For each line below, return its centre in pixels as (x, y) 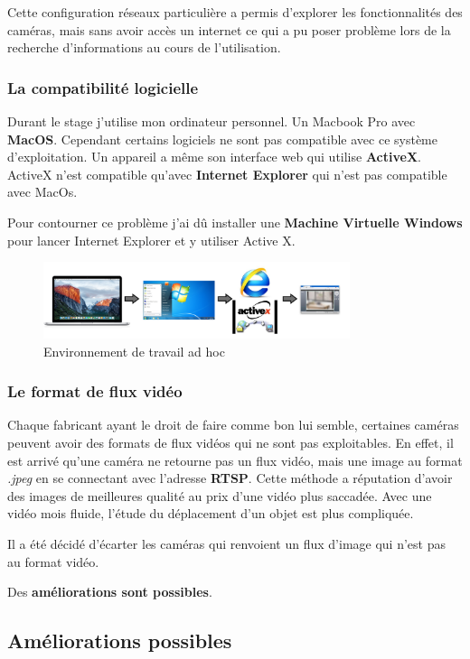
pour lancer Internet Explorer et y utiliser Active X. (151, 240)
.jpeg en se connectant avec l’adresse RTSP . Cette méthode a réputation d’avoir (230, 478)
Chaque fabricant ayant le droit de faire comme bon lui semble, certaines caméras (233, 425)
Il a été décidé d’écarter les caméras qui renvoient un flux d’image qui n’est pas (226, 543)
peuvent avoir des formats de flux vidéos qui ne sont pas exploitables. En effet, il (230, 442)
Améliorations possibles (120, 640)
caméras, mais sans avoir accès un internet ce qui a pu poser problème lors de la (229, 29)
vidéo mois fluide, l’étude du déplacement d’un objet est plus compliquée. (211, 513)
